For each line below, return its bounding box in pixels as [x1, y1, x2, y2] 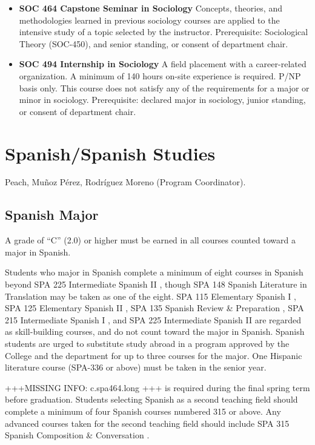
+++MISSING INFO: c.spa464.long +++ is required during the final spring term [5, 381, 310, 394]
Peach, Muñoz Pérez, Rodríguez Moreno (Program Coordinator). [5, 176, 246, 188]
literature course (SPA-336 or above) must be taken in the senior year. [5, 361, 267, 374]
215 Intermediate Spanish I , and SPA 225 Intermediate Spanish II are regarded [5, 313, 302, 326]
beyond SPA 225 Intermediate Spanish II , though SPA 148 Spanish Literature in [5, 278, 307, 291]
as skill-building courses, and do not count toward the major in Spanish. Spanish [5, 325, 305, 338]
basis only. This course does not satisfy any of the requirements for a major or [19, 81, 310, 94]
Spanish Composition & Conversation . [5, 429, 150, 441]
